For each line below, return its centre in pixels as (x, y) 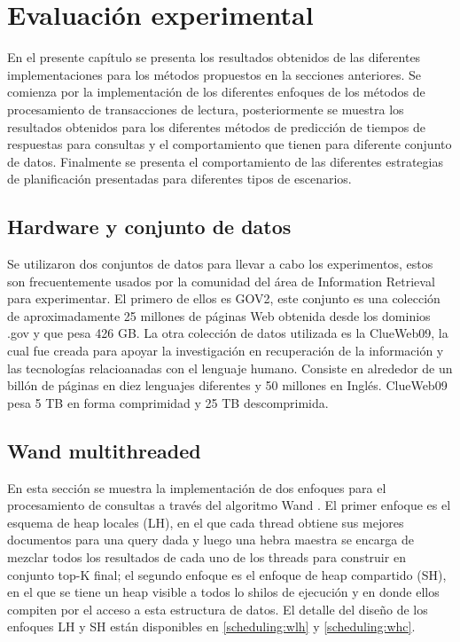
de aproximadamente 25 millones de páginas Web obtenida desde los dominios (219, 315)
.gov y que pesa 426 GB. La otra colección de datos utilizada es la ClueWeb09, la (228, 333)
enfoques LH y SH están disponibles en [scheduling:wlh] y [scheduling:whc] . (211, 626)
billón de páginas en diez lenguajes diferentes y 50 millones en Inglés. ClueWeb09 (227, 385)
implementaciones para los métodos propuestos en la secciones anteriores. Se (214, 74)
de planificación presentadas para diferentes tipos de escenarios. (179, 179)
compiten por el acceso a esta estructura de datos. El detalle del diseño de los (218, 609)
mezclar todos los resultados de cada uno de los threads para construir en (207, 557)
